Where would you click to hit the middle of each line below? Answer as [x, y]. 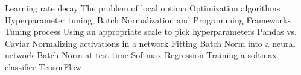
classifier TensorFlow [43, 66]
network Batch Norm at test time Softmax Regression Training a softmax [141, 55]
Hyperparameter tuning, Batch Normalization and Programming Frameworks [148, 19]
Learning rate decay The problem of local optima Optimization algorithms [143, 8]
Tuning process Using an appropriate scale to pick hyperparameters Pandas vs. [151, 31]
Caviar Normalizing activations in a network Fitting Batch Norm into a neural [150, 43]
